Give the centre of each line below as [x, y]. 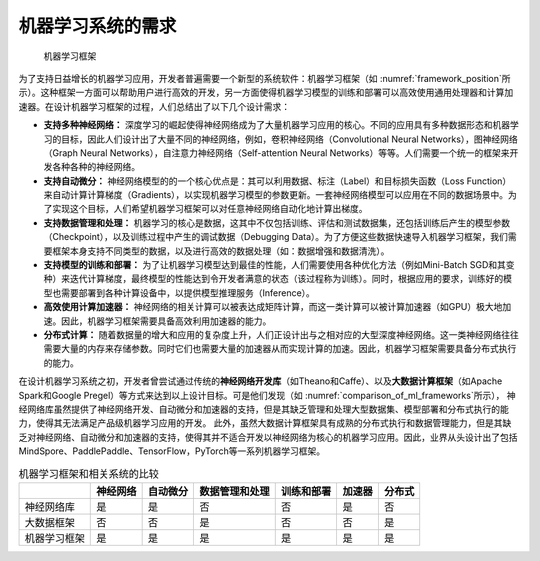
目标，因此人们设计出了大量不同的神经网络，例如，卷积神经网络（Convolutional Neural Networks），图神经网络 [289, 139]
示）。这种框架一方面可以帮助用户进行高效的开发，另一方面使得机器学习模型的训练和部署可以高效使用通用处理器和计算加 [266, 92]
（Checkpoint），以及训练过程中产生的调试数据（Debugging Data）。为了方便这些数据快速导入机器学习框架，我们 [276, 237]
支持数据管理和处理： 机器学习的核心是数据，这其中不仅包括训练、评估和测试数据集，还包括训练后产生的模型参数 [276, 222]
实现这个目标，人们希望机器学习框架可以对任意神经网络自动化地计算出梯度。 [209, 209]
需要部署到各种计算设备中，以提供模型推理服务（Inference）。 [187, 292]
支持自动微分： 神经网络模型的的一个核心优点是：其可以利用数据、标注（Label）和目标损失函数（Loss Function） [277, 181]
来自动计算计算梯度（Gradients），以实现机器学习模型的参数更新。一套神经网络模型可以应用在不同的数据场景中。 [276, 195]
